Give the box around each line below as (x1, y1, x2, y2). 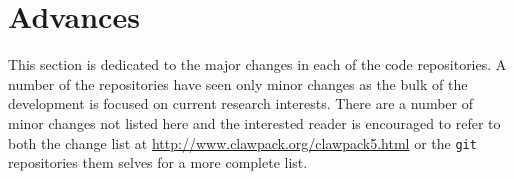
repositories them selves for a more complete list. (8, 152, 308, 173)
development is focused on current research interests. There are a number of (8, 93, 473, 114)
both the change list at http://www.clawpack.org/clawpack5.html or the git (8, 132, 477, 153)
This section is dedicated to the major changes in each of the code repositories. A (8, 54, 507, 75)
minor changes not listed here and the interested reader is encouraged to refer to (8, 112, 501, 133)
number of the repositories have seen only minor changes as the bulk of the (8, 73, 468, 94)
